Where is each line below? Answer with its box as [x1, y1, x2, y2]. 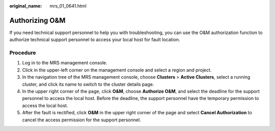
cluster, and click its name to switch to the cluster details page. [22, 81, 154, 87]
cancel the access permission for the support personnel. [22, 117, 141, 123]
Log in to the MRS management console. [22, 60, 107, 66]
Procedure [9, 49, 36, 56]
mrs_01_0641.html [49, 3, 87, 9]
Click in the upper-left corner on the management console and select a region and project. [22, 67, 212, 73]
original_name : [9, 3, 42, 9]
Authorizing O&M [9, 16, 66, 25]
